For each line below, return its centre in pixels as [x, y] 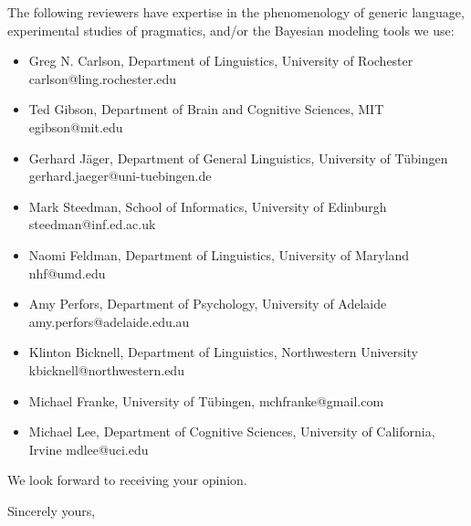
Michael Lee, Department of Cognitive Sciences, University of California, [232, 431]
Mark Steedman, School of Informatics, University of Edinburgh [208, 206]
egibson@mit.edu [76, 126]
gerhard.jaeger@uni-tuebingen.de [120, 176]
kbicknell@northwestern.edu [106, 369]
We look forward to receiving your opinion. [127, 480]
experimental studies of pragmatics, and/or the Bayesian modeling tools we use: [231, 30]
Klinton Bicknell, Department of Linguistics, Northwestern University [223, 352]
